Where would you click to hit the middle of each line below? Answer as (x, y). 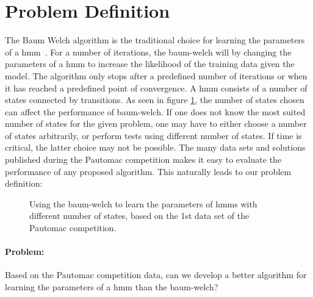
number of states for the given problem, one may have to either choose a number (156, 123)
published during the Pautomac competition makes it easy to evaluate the (143, 159)
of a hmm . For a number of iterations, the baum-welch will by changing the (148, 52)
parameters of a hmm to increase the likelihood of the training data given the (150, 64)
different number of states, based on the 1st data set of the (139, 216)
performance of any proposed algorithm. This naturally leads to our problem (148, 171)
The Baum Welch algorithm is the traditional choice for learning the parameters (155, 40)
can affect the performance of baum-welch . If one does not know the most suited (155, 111)
